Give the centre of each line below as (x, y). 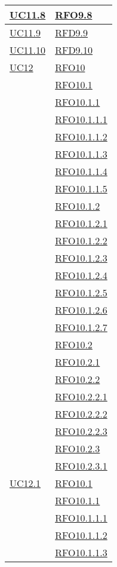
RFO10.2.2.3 (81, 431)
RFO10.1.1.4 (81, 171)
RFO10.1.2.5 (81, 292)
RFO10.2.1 (78, 362)
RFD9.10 (74, 50)
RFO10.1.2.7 (81, 327)
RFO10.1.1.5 (81, 189)
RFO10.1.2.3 (81, 258)
